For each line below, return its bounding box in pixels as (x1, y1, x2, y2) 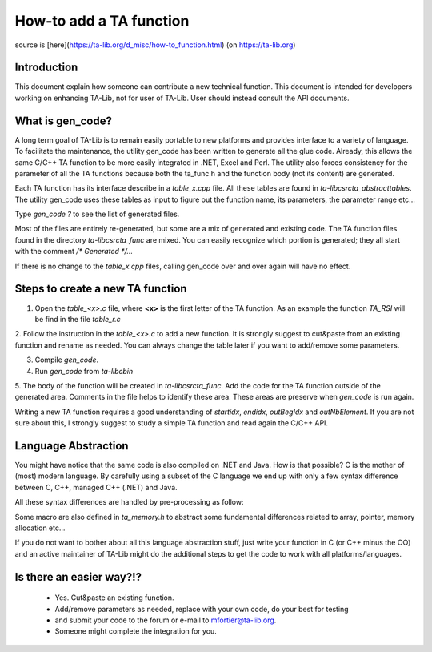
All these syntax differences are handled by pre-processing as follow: (14, 497, 244, 507)
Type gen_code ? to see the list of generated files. (14, 209, 180, 219)
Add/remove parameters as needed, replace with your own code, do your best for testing (54, 604, 349, 614)
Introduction (14, 61, 78, 74)
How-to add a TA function (14, 12, 190, 30)
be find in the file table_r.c (34, 314, 122, 324)
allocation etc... (14, 523, 66, 533)
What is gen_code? (14, 114, 112, 127)
